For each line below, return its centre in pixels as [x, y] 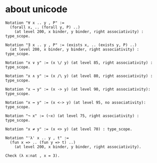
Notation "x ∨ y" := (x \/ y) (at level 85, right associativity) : [79, 63]
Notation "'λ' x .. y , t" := [37, 138]
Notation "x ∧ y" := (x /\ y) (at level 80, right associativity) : [79, 76]
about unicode [36, 9]
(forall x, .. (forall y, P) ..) [45, 27]
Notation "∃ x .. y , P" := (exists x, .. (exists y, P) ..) [71, 45]
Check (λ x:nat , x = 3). [32, 155]
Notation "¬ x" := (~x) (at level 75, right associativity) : [72, 116]
